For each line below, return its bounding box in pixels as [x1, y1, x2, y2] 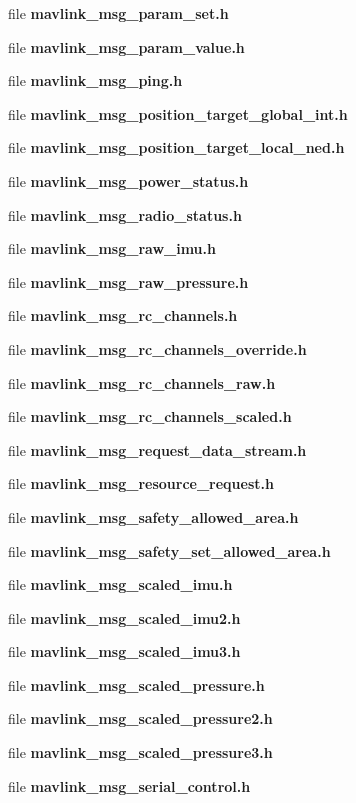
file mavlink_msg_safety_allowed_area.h [8, 506, 299, 527]
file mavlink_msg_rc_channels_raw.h [8, 372, 276, 393]
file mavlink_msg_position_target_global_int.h [8, 103, 348, 124]
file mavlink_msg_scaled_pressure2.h [8, 708, 273, 729]
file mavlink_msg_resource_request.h [8, 473, 274, 494]
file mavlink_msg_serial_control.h [8, 775, 251, 796]
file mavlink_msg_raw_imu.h [8, 238, 216, 259]
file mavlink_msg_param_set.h [8, 3, 229, 23]
